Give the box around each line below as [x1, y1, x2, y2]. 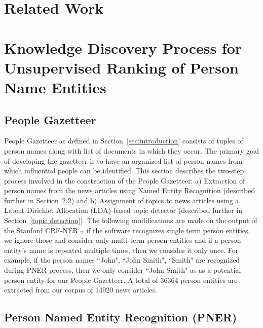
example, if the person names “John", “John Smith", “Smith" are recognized [4, 254, 240, 265]
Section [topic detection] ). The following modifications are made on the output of [4, 215, 257, 226]
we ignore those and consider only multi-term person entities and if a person [4, 235, 241, 245]
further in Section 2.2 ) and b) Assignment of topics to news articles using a [4, 195, 239, 205]
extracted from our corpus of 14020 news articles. [4, 284, 157, 295]
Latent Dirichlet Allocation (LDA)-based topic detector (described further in [4, 205, 243, 215]
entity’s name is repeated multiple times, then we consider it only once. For [4, 244, 239, 255]
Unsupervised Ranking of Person [4, 57, 239, 78]
